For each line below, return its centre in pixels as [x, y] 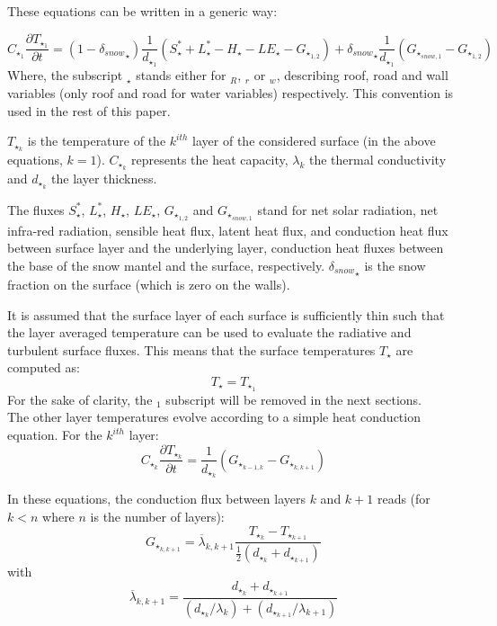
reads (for [404, 499]
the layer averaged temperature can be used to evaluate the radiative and [209, 332]
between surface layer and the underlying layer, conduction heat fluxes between [226, 248]
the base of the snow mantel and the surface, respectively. [166, 265]
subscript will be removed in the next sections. [294, 399]
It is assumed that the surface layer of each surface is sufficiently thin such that [226, 314]
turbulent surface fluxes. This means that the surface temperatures [191, 349]
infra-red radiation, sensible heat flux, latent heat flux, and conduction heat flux [228, 230]
